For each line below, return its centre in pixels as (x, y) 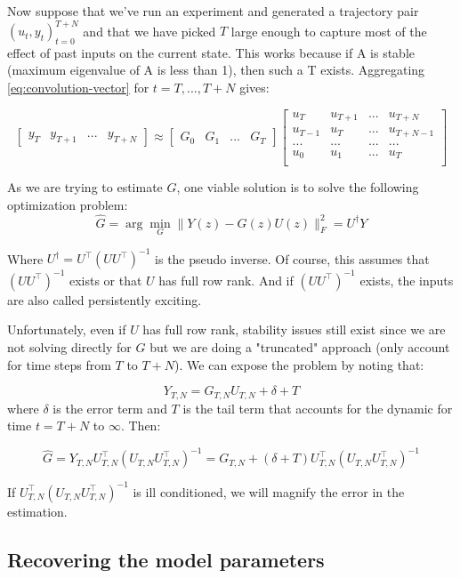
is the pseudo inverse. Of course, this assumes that (292, 258)
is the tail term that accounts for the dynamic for (318, 408)
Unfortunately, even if (67, 329)
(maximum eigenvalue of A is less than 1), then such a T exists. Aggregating (216, 70)
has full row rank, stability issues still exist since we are (294, 329)
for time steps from (59, 364)
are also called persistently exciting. (105, 299)
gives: (254, 88)
